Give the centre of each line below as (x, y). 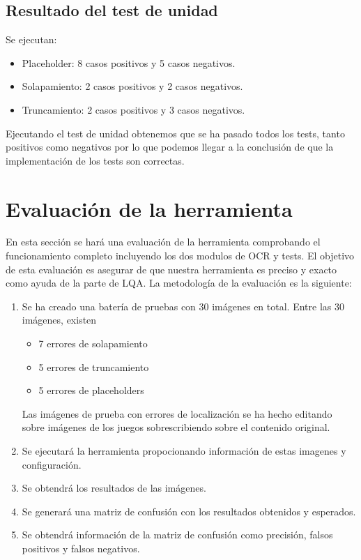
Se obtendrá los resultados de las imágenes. (114, 488)
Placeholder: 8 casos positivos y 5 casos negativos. (129, 62)
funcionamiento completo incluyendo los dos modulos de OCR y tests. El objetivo (180, 256)
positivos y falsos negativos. (81, 548)
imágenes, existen (59, 320)
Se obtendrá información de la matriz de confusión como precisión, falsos (177, 535)
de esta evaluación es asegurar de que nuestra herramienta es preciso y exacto (171, 269)
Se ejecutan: (31, 39)
